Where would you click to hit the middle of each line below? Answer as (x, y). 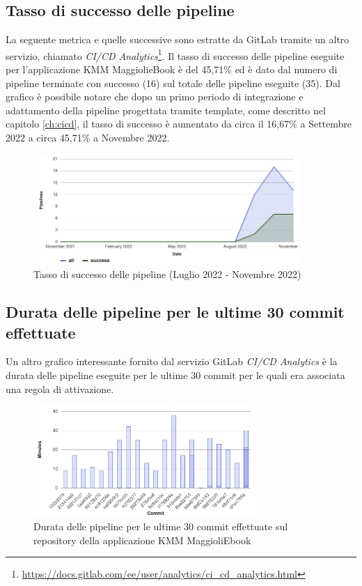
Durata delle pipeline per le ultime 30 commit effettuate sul (161, 526)
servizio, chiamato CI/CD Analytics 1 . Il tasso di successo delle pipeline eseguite (175, 54)
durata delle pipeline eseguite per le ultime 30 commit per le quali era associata (175, 375)
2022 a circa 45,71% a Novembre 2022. (88, 138)
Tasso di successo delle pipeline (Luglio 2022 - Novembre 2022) (167, 274)
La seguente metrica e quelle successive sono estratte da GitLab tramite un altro (178, 39)
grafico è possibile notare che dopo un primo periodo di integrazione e (155, 97)
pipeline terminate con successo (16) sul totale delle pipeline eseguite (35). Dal (173, 83)
